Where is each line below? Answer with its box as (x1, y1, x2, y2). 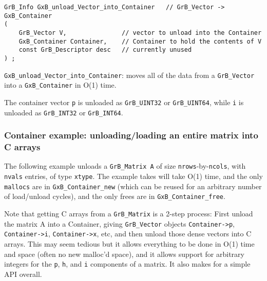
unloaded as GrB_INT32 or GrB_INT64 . (4, 107, 123, 117)
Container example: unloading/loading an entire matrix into (4, 129, 258, 142)
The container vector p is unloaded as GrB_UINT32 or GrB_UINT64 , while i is (4, 96, 244, 107)
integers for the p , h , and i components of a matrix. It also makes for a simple (4, 258, 251, 269)
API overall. (4, 268, 42, 279)
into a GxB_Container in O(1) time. (4, 79, 117, 90)
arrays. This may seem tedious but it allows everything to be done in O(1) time (4, 238, 255, 249)
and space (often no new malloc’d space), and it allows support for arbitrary (4, 248, 244, 259)
